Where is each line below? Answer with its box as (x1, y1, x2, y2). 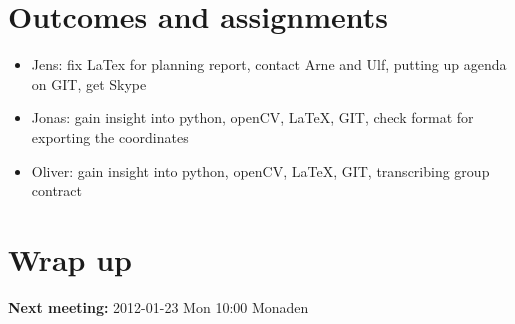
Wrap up (8, 238, 132, 279)
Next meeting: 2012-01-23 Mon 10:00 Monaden (8, 296, 309, 317)
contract (31, 180, 83, 201)
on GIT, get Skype (31, 73, 147, 94)
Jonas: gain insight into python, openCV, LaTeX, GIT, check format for (31, 107, 474, 128)
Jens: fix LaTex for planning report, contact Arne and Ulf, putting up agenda (31, 54, 507, 75)
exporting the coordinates (31, 126, 189, 147)
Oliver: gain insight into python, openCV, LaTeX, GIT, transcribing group (31, 160, 490, 181)
